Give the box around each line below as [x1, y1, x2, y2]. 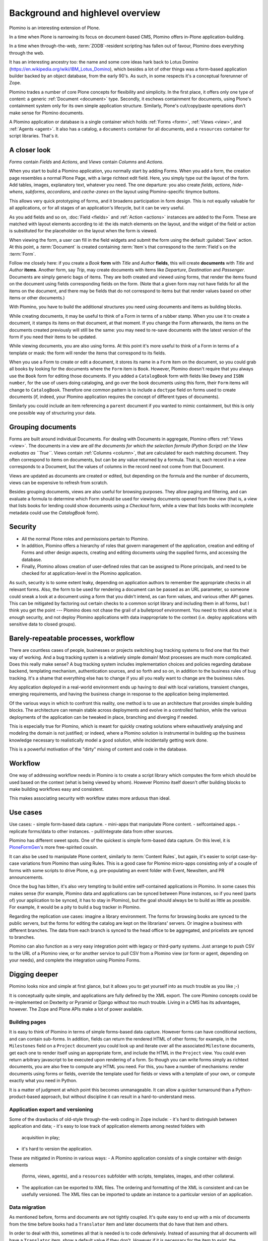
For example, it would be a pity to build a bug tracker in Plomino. [9, 904, 141, 910]
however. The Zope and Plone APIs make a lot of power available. [9, 1006, 143, 1012]
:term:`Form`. [9, 251, 36, 257]
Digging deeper [9, 970, 58, 979]
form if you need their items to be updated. [9, 334, 97, 340]
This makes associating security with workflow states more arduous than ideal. [9, 795, 171, 801]
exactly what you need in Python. [9, 1078, 77, 1084]
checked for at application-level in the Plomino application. [21, 570, 142, 576]
